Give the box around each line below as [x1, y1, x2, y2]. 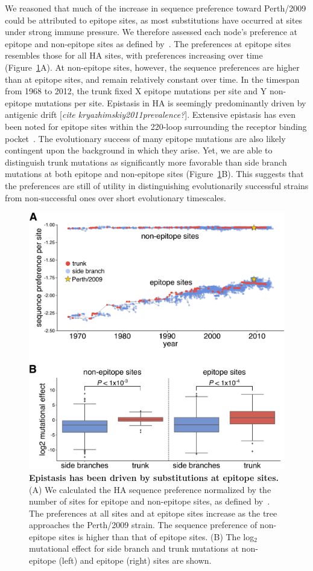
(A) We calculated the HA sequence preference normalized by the [29, 483, 271, 495]
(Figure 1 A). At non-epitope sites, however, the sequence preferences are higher [5, 60, 300, 73]
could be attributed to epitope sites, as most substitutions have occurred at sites [5, 13, 303, 26]
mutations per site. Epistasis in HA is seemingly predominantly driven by [34, 96, 306, 109]
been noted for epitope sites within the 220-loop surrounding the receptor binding [5, 120, 307, 132]
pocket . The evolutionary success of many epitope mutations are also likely [5, 132, 286, 144]
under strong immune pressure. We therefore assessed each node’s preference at [5, 25, 298, 38]
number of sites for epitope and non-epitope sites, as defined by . [29, 495, 270, 508]
